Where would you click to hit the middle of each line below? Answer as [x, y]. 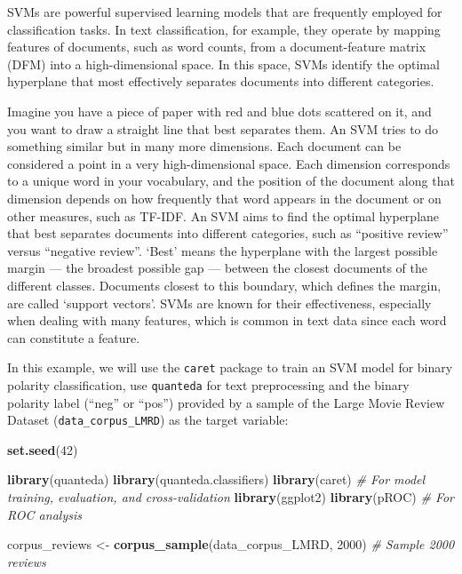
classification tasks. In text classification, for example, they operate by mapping [224, 29]
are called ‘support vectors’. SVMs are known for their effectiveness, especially [219, 303]
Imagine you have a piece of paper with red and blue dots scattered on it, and [219, 111]
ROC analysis [44, 514]
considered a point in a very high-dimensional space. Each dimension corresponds [229, 163]
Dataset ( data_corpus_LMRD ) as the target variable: [148, 420]
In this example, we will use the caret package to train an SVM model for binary [230, 367]
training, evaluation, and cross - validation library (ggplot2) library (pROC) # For [231, 497]
